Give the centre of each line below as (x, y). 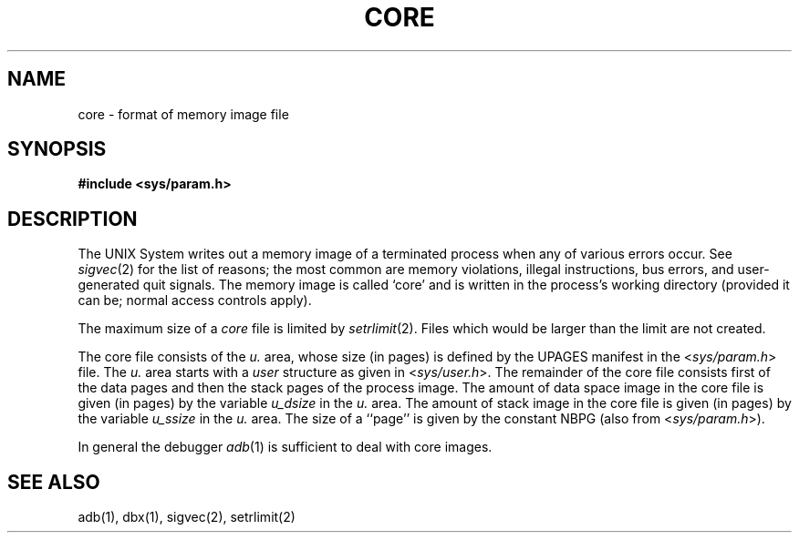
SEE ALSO (54, 482)
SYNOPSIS (57, 149)
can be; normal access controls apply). (195, 301)
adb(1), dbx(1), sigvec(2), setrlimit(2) (187, 517)
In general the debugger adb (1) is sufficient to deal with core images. (285, 447)
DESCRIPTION (73, 219)
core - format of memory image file (183, 114)
